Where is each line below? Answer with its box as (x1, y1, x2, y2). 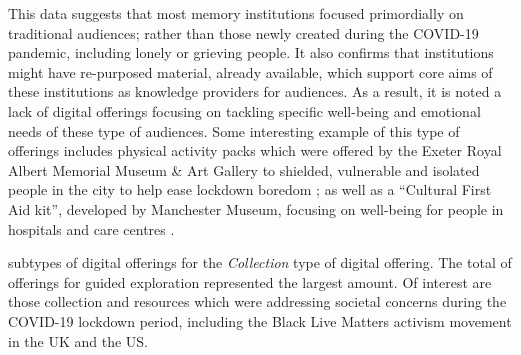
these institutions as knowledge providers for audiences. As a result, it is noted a (8, 81, 502, 102)
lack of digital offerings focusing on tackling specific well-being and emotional (8, 100, 481, 121)
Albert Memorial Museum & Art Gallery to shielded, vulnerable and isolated (8, 159, 480, 180)
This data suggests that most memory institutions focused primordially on (8, 3, 464, 23)
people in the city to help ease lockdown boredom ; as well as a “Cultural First (8, 179, 492, 200)
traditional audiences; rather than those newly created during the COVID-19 (8, 22, 479, 43)
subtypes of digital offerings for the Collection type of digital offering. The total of (8, 252, 512, 273)
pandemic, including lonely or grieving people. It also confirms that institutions (8, 42, 494, 63)
